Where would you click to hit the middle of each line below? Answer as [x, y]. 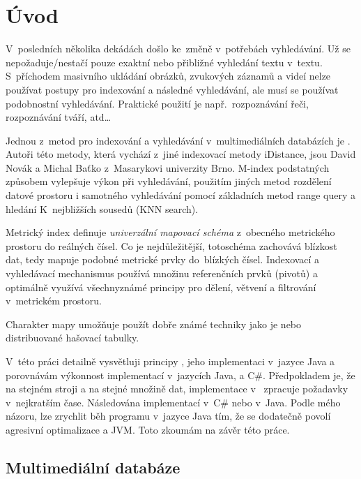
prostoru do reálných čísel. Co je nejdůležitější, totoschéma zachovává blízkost [171, 245]
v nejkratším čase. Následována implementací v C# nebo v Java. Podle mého [173, 402]
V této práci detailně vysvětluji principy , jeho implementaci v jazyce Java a [170, 361]
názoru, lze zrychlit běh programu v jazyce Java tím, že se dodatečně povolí [168, 416]
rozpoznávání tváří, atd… [59, 117]
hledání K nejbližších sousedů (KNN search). [102, 208]
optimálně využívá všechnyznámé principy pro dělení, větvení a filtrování [161, 287]
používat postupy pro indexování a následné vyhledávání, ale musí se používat [172, 89]
